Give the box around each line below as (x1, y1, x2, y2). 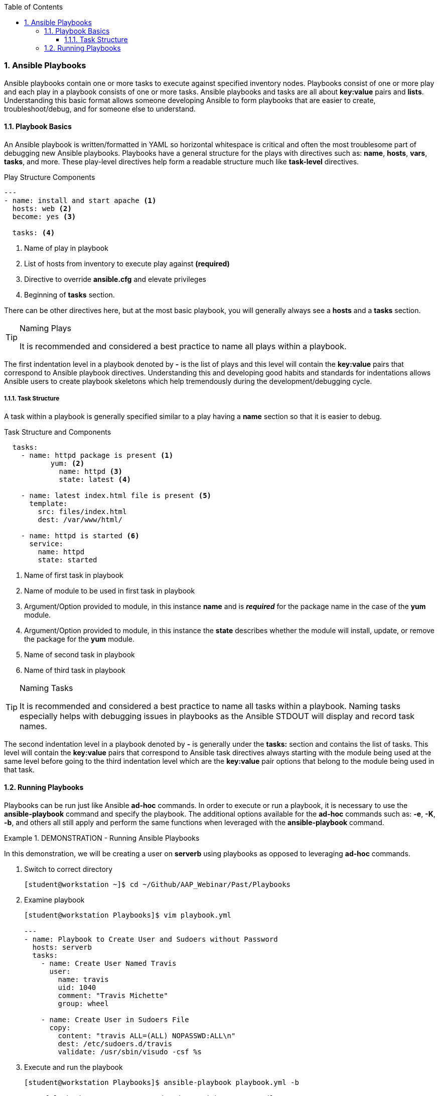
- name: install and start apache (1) (4, 196, 157, 205)
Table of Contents (4, 3, 63, 11)
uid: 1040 (58, 983, 96, 991)
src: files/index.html (38, 507, 127, 516)
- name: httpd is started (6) (21, 531, 139, 540)
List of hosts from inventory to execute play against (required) (24, 259, 230, 268)
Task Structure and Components (4, 427, 111, 436)
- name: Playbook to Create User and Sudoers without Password (24, 935, 278, 943)
